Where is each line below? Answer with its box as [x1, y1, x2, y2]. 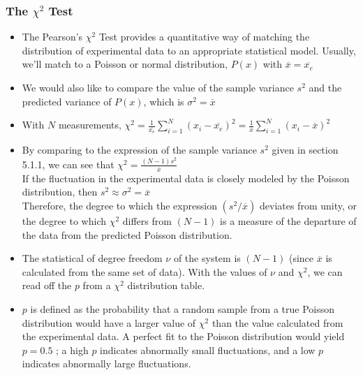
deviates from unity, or [259, 198, 357, 213]
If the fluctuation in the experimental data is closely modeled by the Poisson [22, 170, 350, 185]
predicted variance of [22, 94, 112, 108]
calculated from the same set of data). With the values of [22, 264, 267, 279]
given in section [272, 142, 339, 157]
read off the [22, 278, 72, 293]
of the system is [173, 251, 241, 265]
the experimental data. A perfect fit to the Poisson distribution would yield [22, 329, 345, 344]
